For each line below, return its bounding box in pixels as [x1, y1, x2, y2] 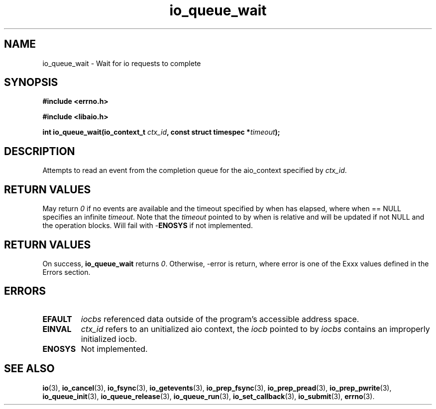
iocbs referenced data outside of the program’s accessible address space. [81, 314, 359, 324]
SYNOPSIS [4, 76, 58, 89]
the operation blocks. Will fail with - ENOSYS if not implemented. [42, 221, 253, 230]
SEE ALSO [4, 362, 55, 375]
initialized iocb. [81, 333, 137, 344]
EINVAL [42, 324, 72, 334]
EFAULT [42, 314, 72, 324]
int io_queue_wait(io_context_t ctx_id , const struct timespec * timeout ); [42, 128, 280, 137]
